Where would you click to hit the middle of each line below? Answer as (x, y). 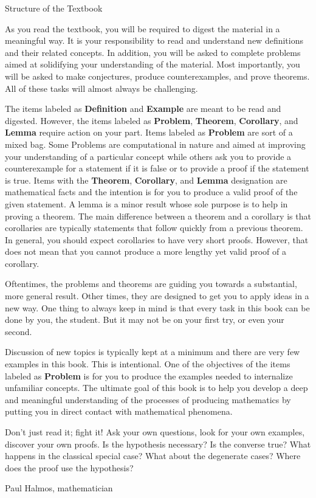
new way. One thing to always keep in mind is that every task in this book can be (157, 307)
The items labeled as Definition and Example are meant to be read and (143, 109)
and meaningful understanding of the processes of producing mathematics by (148, 399)
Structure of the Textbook (54, 8)
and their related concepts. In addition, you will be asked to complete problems (153, 52)
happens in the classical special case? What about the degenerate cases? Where (153, 456)
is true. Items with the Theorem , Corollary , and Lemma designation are (146, 180)
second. (19, 331)
